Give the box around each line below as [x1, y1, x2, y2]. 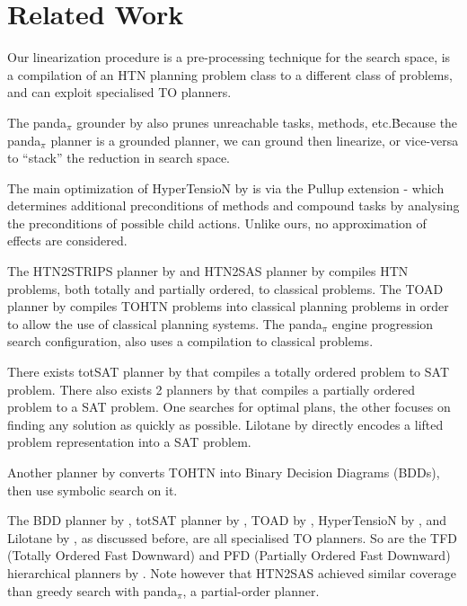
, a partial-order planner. [182, 581, 320, 600]
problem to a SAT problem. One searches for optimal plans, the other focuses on [7, 397, 451, 416]
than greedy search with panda [7, 581, 178, 600]
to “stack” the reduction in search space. [7, 148, 230, 167]
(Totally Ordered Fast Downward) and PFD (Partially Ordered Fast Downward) [7, 546, 451, 565]
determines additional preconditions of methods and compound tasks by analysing [7, 196, 460, 215]
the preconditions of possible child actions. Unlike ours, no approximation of [7, 213, 427, 232]
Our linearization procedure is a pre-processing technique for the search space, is [7, 48, 451, 67]
